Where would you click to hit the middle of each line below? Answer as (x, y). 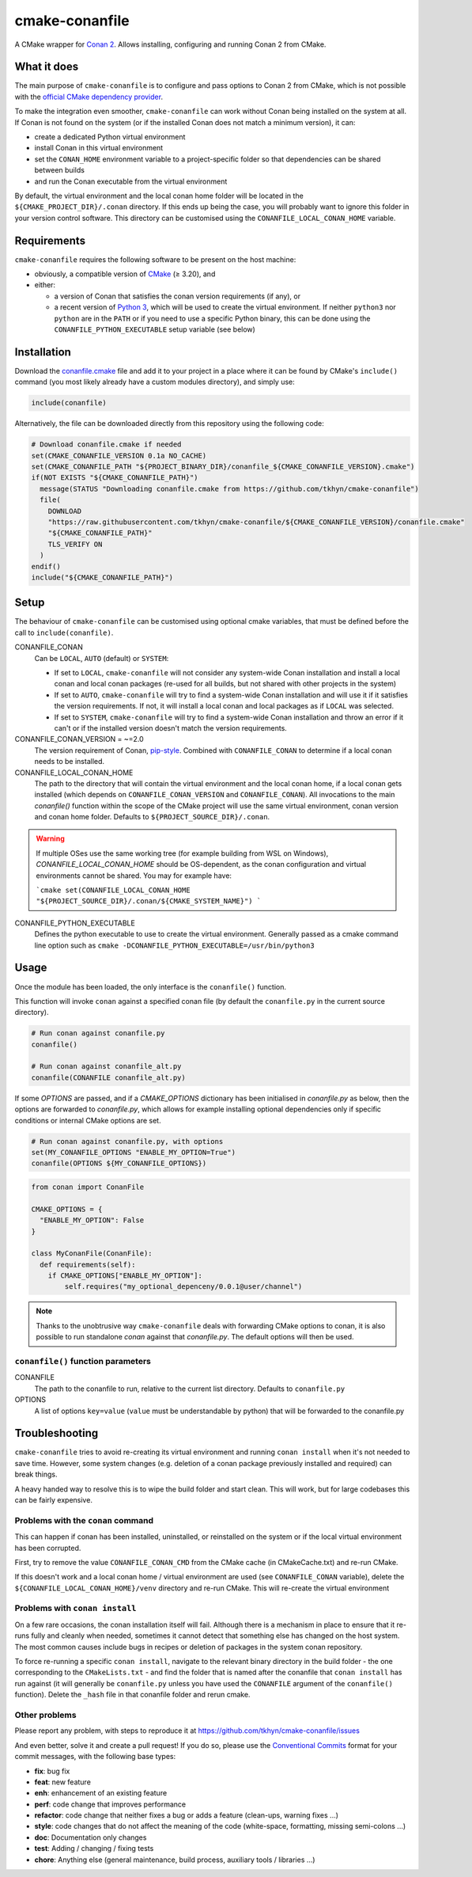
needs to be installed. (70, 762)
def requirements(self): (88, 1264)
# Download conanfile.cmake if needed (106, 445)
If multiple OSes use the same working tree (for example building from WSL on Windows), (182, 853)
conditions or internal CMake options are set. (88, 1120)
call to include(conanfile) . (64, 633)
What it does (47, 67)
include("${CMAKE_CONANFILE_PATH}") (102, 577)
